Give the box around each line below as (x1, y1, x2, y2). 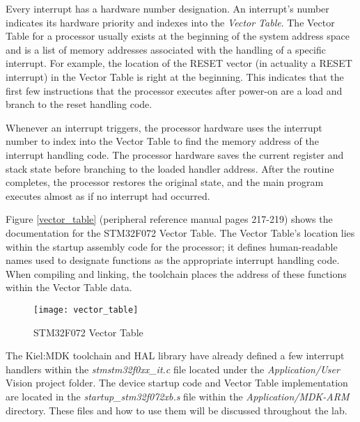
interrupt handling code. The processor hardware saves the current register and (6, 147, 344, 162)
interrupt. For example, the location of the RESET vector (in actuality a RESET (6, 56, 352, 70)
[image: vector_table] (33, 304, 139, 315)
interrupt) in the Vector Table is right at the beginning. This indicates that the (6, 69, 344, 84)
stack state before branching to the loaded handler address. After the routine (6, 161, 334, 175)
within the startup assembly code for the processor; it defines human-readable (6, 239, 338, 253)
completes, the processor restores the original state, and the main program (6, 175, 324, 189)
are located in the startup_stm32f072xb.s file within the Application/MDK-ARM (6, 389, 350, 403)
